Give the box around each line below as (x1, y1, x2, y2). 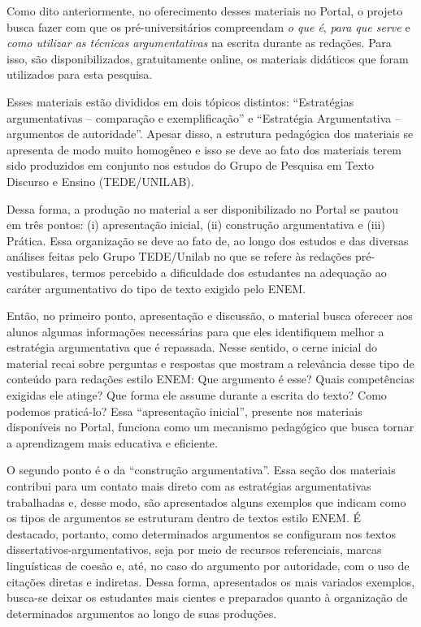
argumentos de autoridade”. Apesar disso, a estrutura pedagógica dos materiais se (7, 125, 414, 142)
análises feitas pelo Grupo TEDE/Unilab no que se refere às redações (7, 248, 352, 265)
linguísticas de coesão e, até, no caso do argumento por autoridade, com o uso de (7, 557, 410, 573)
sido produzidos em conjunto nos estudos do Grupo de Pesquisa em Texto (7, 157, 375, 174)
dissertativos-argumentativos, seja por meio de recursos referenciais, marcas (7, 541, 382, 558)
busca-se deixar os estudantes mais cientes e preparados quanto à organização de (7, 589, 408, 606)
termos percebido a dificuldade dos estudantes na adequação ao (72, 263, 387, 280)
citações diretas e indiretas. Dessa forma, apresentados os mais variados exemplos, (7, 573, 415, 590)
